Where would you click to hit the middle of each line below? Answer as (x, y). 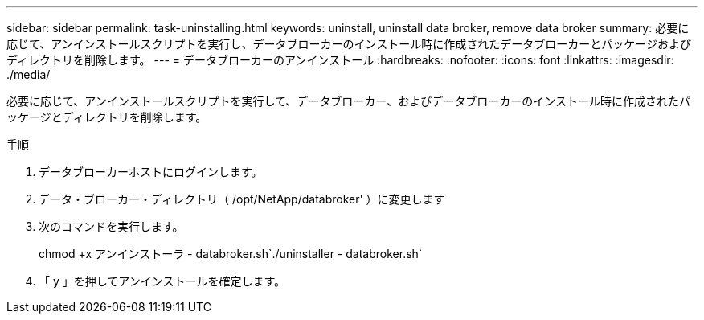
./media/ (29, 74)
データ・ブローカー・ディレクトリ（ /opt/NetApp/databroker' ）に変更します (242, 199)
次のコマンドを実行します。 (111, 226)
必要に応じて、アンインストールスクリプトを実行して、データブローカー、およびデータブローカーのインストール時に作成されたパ (348, 101)
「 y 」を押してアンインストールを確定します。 (162, 281)
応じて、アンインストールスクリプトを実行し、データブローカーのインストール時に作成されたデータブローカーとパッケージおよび (349, 44)
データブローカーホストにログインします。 (151, 172)
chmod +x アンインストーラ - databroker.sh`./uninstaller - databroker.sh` (231, 254)
